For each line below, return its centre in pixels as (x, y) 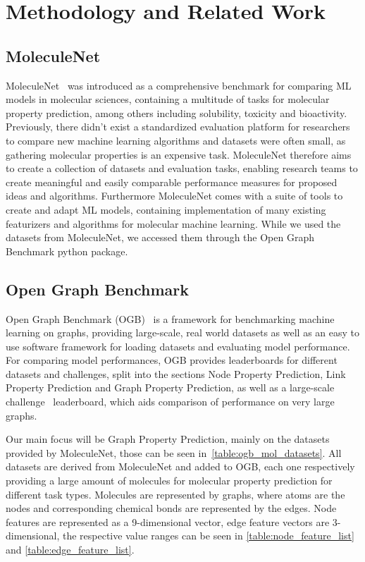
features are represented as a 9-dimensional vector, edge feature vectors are (168, 521)
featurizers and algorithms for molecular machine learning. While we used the (173, 223)
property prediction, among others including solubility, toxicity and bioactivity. (177, 112)
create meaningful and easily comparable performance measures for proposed (172, 182)
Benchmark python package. (67, 251)
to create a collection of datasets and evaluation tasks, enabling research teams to (182, 168)
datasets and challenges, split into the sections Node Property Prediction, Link (176, 373)
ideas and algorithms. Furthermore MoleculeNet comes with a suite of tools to (174, 196)
